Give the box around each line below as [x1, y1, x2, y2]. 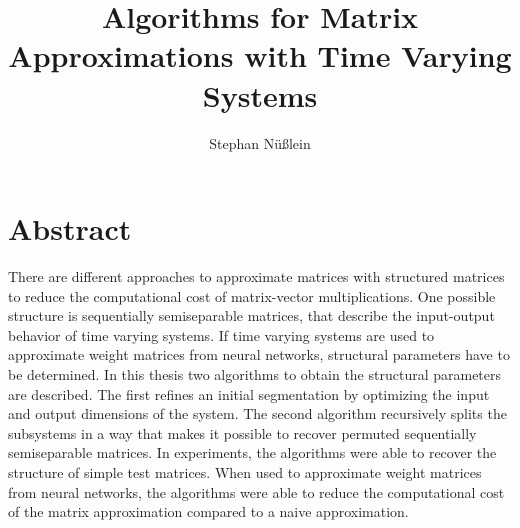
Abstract [8, 208, 132, 249]
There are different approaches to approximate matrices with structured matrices [8, 266, 505, 287]
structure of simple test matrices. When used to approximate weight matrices [8, 461, 482, 482]
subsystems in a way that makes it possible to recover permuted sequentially [8, 422, 477, 443]
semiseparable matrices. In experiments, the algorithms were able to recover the [8, 442, 497, 463]
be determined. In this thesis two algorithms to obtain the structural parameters [8, 364, 502, 384]
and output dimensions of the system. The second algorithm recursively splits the [8, 403, 507, 424]
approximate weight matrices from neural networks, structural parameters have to [8, 344, 510, 365]
